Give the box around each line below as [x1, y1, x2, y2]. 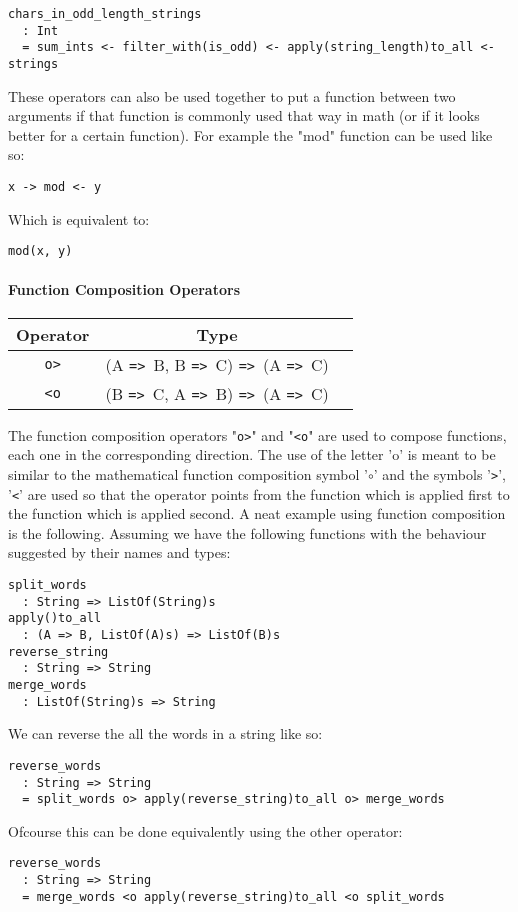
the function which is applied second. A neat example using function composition [8, 503, 506, 524]
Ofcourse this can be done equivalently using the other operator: [8, 820, 403, 841]
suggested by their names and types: [8, 542, 231, 563]
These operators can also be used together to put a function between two [8, 85, 456, 106]
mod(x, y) [8, 244, 73, 259]
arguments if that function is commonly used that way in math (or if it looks [8, 105, 480, 126]
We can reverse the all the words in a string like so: [8, 723, 323, 744]
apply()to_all [8, 611, 102, 626]
